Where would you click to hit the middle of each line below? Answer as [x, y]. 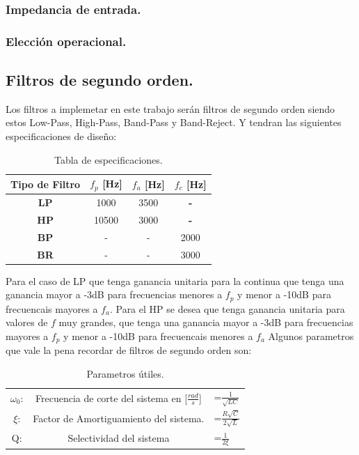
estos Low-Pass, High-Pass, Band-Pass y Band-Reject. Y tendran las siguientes [174, 122]
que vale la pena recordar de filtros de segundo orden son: [129, 350]
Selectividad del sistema [119, 438]
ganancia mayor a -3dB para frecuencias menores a [114, 294]
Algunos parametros [311, 336]
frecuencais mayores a [52, 308]
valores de [27, 322]
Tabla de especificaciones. [109, 159]
